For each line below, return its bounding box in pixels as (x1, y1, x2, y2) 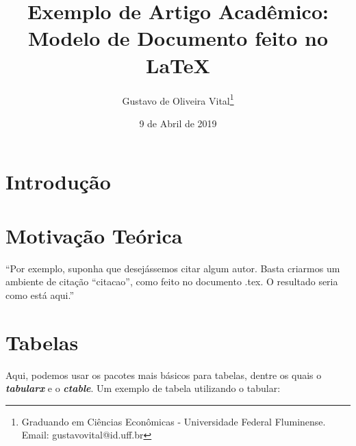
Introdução (5, 168, 111, 196)
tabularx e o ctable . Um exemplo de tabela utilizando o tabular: (5, 381, 281, 395)
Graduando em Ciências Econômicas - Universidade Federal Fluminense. (21, 414, 326, 428)
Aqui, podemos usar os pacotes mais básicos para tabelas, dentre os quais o (5, 367, 322, 382)
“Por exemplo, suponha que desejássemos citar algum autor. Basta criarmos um (5, 261, 340, 275)
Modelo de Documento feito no (27, 24, 328, 52)
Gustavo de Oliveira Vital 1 (122, 91, 234, 107)
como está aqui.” (5, 287, 75, 302)
